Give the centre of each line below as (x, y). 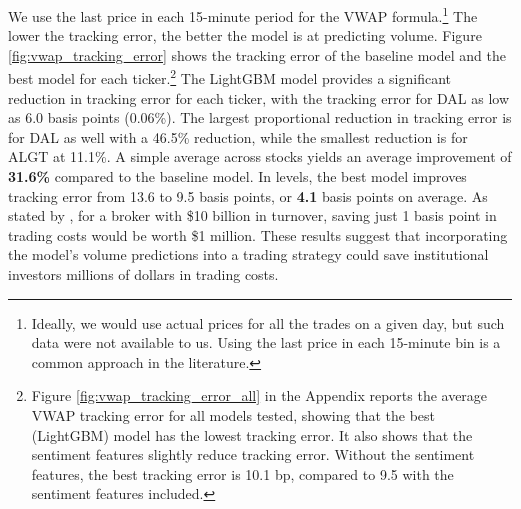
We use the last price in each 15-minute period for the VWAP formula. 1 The (243, 14)
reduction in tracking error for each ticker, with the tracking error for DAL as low (259, 97)
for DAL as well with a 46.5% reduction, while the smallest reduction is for (238, 136)
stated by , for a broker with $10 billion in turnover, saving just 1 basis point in (252, 215)
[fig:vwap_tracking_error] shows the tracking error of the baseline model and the (257, 54)
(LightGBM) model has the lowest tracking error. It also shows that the (252, 434)
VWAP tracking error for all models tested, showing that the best (233, 415)
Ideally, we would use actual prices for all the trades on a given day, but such (268, 322)
